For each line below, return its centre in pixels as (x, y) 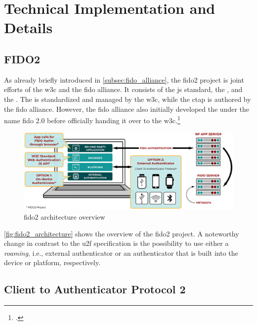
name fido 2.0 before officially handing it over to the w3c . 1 (92, 119)
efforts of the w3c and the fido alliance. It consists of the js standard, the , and (123, 89)
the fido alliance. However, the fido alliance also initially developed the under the (127, 109)
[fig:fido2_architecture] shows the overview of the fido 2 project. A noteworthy (122, 233)
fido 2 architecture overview (64, 216)
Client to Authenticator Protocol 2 (95, 289)
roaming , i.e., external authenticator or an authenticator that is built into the (121, 253)
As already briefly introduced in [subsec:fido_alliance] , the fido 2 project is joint (124, 79)
